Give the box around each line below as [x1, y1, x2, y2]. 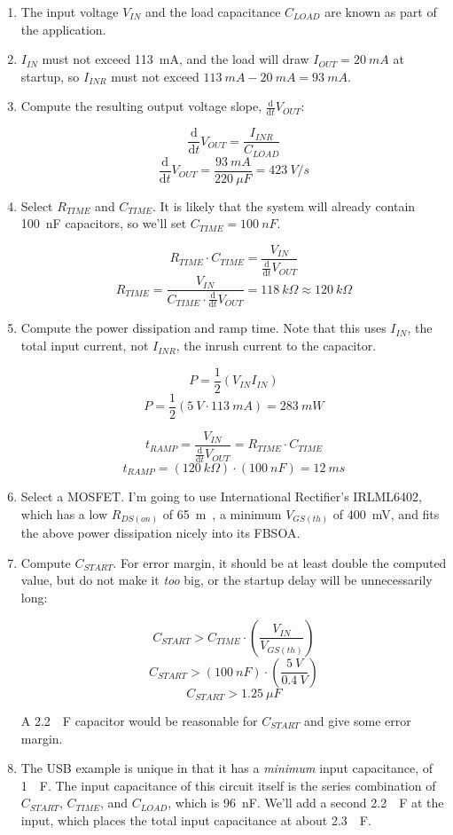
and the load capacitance [144, 3, 281, 20]
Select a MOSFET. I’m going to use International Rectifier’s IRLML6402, [20, 487, 422, 506]
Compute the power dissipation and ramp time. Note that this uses [20, 319, 387, 337]
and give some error [303, 711, 411, 729]
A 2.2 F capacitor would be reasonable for [20, 711, 258, 729]
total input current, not [20, 336, 149, 355]
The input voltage [20, 3, 119, 20]
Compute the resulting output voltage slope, [20, 97, 262, 115]
